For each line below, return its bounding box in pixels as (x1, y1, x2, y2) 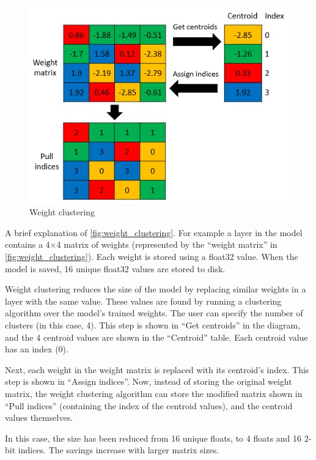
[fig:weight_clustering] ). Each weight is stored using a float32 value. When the (5, 250, 298, 262)
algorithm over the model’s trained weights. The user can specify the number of (5, 306, 303, 319)
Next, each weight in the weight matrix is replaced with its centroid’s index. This (5, 363, 309, 376)
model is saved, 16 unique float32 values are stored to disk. (5, 262, 226, 275)
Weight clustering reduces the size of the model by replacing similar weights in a (5, 283, 306, 295)
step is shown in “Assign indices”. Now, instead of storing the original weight (5, 375, 292, 388)
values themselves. (5, 411, 73, 424)
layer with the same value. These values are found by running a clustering (5, 294, 282, 307)
